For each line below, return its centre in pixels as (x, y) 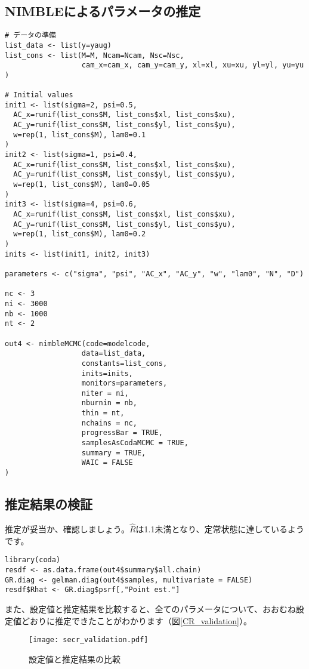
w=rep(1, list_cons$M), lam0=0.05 (82, 185)
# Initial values (39, 95)
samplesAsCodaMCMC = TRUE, (135, 443)
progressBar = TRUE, (122, 433)
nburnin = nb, (109, 403)
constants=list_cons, (124, 363)
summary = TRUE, (114, 453)
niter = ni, (105, 393)
